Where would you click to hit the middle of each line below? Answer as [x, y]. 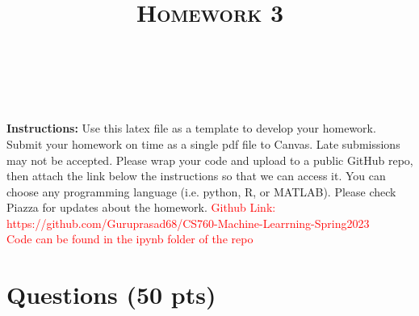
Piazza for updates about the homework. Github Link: [141, 207]
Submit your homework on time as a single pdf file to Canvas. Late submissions [203, 143]
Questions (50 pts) [111, 295]
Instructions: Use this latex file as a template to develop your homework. [191, 128]
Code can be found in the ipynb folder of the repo [130, 239]
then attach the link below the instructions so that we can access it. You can [196, 176]
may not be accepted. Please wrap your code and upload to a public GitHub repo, [210, 160]
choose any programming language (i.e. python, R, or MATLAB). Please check [201, 191]
